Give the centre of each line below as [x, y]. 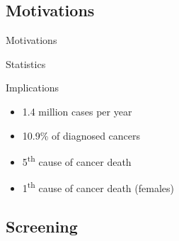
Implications [33, 88]
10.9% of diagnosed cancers [81, 135]
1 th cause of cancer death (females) [98, 187]
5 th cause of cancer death [77, 161]
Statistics [26, 63]
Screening [42, 226]
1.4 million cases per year [77, 111]
